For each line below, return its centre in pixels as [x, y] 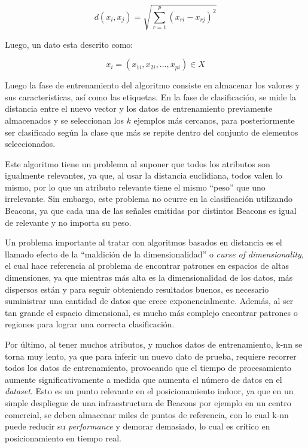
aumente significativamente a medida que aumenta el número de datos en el [144, 379]
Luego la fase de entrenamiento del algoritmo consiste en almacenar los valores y [153, 85]
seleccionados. [30, 144]
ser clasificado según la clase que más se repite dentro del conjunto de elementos [152, 132]
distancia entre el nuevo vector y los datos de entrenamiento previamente [139, 108]
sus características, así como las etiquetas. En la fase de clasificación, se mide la [151, 96]
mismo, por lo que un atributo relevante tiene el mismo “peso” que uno [135, 187]
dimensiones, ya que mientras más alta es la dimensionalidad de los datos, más [149, 277]
